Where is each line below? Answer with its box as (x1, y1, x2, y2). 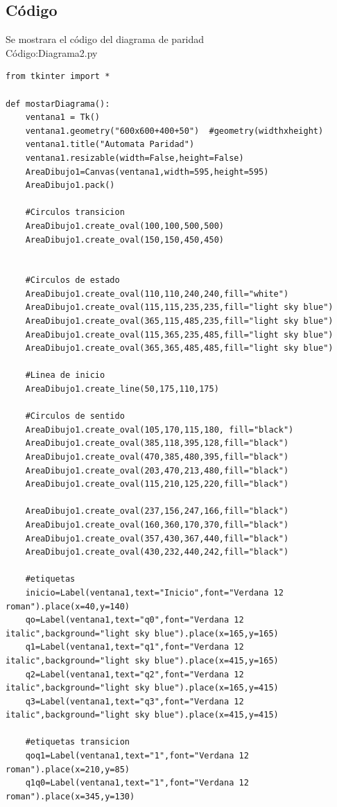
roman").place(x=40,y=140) (6, 601, 130, 611)
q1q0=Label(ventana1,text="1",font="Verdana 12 (25, 778, 249, 788)
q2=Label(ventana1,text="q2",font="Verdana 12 (25, 669, 244, 679)
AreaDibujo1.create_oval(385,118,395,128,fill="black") (25, 438, 289, 449)
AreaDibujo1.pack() (25, 180, 115, 191)
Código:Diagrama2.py (6, 45, 98, 60)
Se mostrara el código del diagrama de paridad (6, 32, 205, 46)
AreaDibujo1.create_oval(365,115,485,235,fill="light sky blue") (25, 316, 334, 327)
